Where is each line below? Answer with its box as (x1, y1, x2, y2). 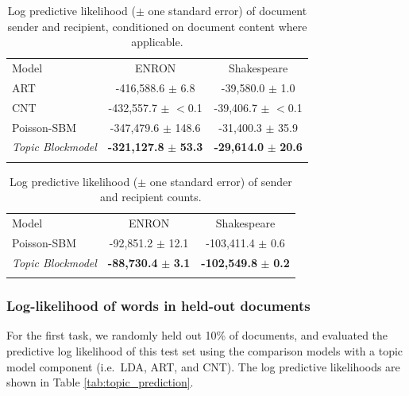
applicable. (131, 33, 183, 50)
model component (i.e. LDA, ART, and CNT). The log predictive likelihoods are (6, 358, 400, 375)
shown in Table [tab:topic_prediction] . (6, 374, 194, 390)
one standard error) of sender (149, 173, 292, 189)
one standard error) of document (148, 2, 307, 18)
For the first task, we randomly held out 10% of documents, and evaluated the (6, 327, 388, 344)
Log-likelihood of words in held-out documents (6, 296, 311, 316)
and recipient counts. (100, 188, 202, 205)
